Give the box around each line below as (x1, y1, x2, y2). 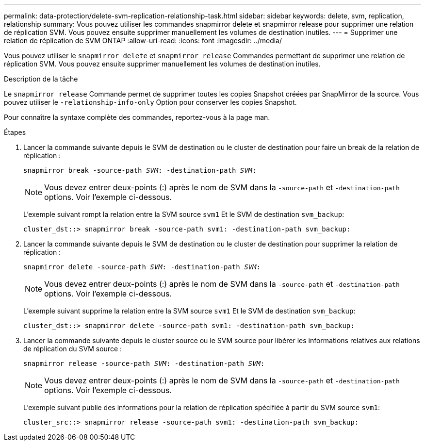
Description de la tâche (4, 75, 78, 83)
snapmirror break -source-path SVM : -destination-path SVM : (23, 166, 257, 174)
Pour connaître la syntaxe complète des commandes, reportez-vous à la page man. (4, 113, 270, 121)
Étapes (4, 128, 26, 136)
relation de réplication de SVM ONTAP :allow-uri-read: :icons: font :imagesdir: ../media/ (4, 36, 282, 45)
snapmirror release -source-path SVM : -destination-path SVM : (23, 360, 265, 367)
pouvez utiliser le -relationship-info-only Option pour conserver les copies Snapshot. (4, 98, 297, 106)
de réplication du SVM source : (23, 345, 122, 353)
